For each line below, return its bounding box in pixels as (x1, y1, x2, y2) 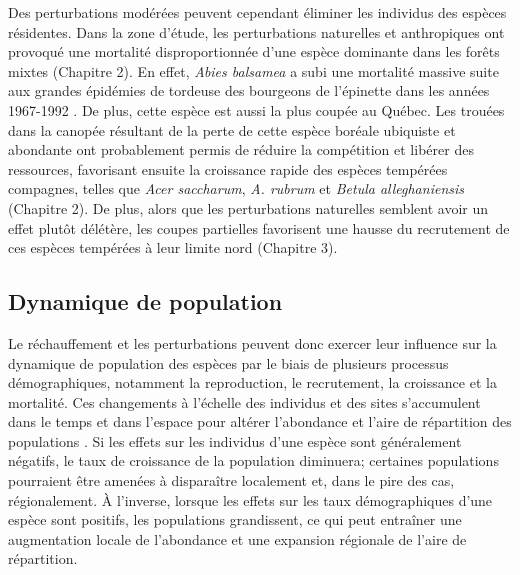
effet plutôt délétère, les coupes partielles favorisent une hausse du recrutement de (8, 217, 510, 238)
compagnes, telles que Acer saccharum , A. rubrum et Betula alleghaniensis (8, 178, 464, 199)
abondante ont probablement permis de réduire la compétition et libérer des (8, 139, 474, 160)
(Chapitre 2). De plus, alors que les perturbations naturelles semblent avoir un (8, 197, 489, 218)
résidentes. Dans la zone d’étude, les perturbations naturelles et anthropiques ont (8, 21, 505, 42)
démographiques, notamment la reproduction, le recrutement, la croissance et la (8, 372, 497, 393)
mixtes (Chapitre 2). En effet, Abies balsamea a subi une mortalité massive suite (8, 60, 499, 81)
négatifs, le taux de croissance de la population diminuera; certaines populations (8, 450, 499, 471)
